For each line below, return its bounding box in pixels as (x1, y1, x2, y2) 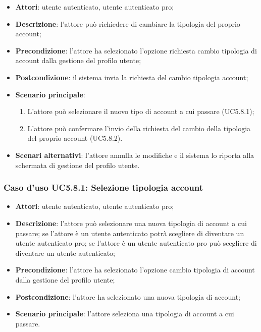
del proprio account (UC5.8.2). (27, 133, 123, 143)
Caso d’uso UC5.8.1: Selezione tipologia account (4, 181, 203, 194)
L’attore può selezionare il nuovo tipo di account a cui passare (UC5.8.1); (27, 106, 254, 117)
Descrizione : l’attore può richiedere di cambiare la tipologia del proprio (15, 18, 240, 29)
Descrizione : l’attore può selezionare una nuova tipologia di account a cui (15, 217, 247, 228)
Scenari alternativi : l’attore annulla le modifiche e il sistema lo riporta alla (15, 149, 254, 160)
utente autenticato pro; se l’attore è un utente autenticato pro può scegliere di (15, 238, 257, 248)
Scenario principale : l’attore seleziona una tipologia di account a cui (15, 308, 234, 319)
